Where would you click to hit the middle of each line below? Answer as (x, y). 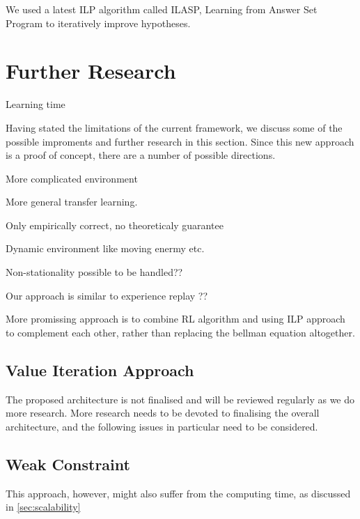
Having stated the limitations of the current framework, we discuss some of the (174, 127)
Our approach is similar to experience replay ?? (107, 295)
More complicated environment (72, 178)
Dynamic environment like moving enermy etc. (105, 248)
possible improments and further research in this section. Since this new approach (180, 141)
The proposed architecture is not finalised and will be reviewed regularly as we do (180, 399)
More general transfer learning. (72, 202)
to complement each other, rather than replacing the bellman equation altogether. (180, 332)
